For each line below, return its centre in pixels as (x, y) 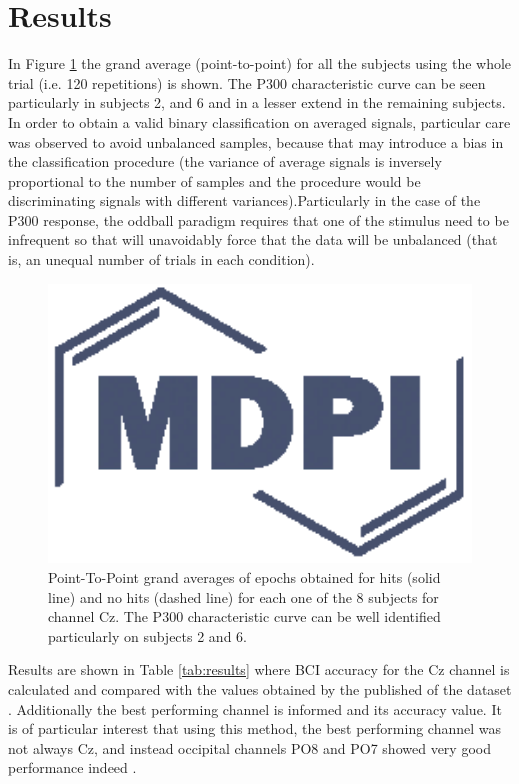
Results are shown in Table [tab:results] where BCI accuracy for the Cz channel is (259, 669)
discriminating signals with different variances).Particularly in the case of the (244, 200)
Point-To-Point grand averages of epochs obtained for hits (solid (244, 577)
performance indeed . (72, 767)
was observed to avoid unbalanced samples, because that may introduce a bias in (256, 141)
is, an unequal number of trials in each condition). (161, 259)
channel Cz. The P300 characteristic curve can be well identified (244, 616)
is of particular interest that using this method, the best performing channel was (255, 728)
